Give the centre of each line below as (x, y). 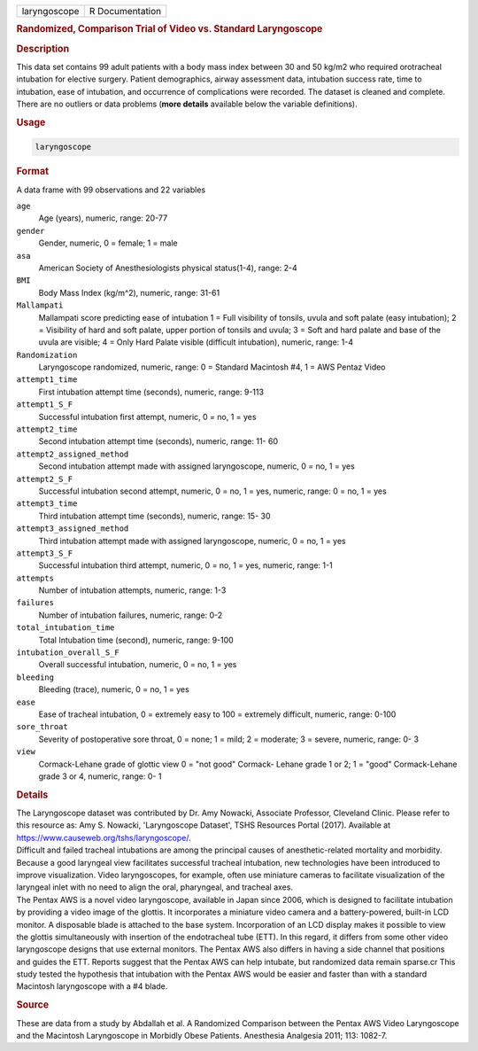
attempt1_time (47, 380)
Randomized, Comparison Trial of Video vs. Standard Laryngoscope (170, 29)
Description (43, 49)
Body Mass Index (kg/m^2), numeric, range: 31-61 (129, 292)
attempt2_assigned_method (73, 454)
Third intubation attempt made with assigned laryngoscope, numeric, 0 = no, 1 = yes (192, 541)
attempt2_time (47, 429)
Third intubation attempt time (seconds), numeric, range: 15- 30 (154, 516)
